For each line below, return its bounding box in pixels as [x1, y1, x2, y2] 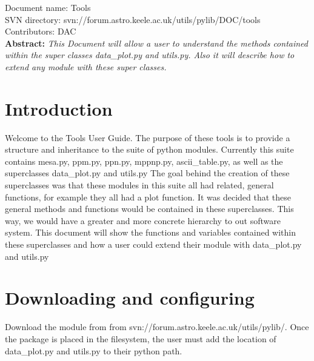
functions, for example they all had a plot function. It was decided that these [5, 190, 292, 203]
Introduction [5, 96, 113, 121]
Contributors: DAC [5, 25, 76, 38]
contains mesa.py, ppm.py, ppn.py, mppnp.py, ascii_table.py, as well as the [5, 154, 283, 167]
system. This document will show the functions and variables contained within [5, 226, 296, 239]
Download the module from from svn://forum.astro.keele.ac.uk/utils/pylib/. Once [5, 320, 309, 333]
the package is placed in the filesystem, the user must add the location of [5, 332, 276, 345]
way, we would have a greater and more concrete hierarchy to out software [5, 214, 281, 227]
